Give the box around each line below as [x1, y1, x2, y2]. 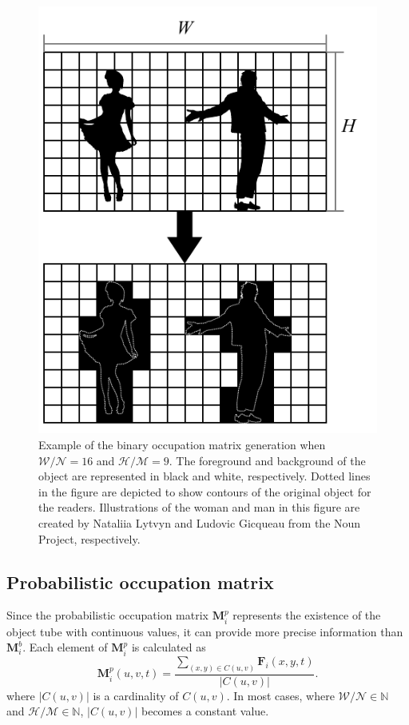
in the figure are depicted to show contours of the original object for [38, 483, 371, 500]
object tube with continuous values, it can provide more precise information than [6, 623, 403, 639]
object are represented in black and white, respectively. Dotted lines [38, 468, 371, 484]
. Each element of [22, 639, 108, 655]
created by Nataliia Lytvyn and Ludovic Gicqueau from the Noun [38, 514, 361, 531]
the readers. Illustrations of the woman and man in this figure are [38, 499, 360, 516]
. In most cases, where [226, 687, 335, 703]
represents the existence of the [232, 607, 381, 623]
